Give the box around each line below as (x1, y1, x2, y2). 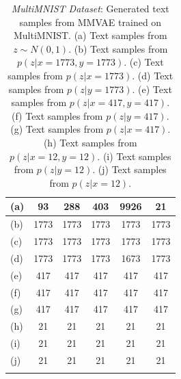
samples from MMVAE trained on (19, 14, 162, 29)
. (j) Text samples (92, 162, 167, 177)
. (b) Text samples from (68, 41, 168, 55)
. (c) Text (124, 55, 164, 69)
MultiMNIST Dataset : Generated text (11, 1, 169, 15)
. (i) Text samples (97, 148, 171, 163)
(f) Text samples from (11, 108, 103, 122)
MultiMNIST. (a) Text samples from (13, 28, 167, 42)
